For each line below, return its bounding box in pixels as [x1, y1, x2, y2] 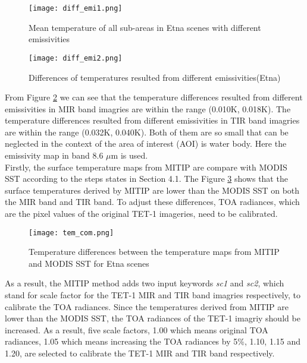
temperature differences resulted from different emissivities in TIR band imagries [5, 114, 300, 127]
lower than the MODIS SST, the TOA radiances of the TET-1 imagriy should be [5, 312, 300, 324]
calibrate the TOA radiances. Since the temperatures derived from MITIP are [5, 300, 289, 313]
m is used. [111, 149, 148, 162]
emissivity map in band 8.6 [5, 149, 104, 162]
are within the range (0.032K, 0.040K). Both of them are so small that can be [5, 125, 289, 138]
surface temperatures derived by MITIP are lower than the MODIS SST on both [5, 184, 300, 196]
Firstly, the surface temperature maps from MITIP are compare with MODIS [5, 160, 287, 173]
